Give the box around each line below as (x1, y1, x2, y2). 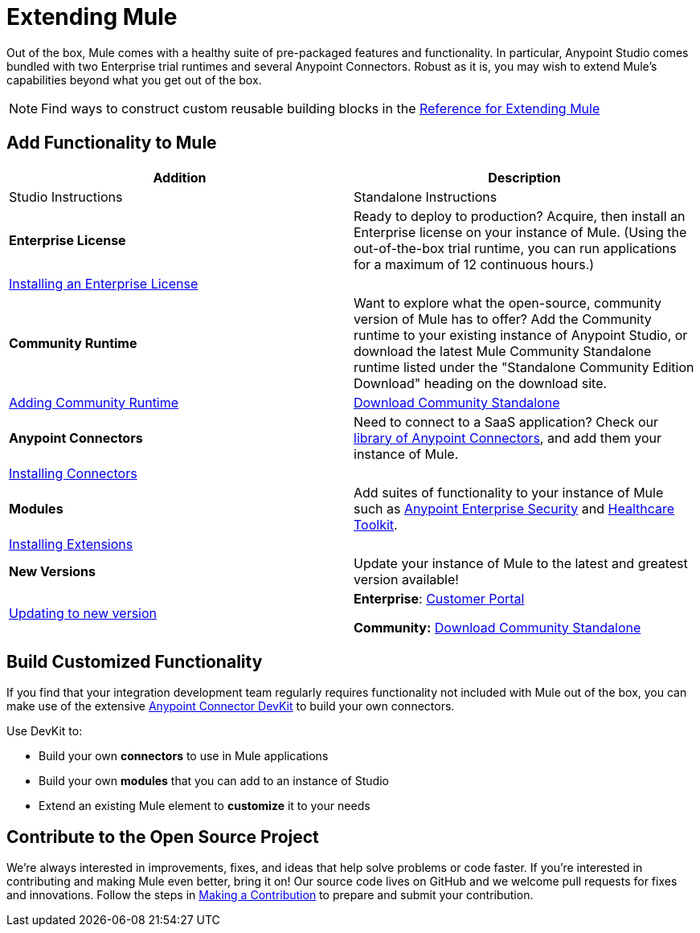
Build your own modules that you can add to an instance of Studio (39, 774, 389, 788)
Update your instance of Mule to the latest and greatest (354, 554, 688, 571)
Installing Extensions (9, 535, 133, 552)
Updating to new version (9, 604, 158, 621)
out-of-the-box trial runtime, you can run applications (354, 239, 677, 256)
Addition (153, 169, 207, 186)
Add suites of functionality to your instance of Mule (354, 484, 664, 501)
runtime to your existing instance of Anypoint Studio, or (354, 326, 688, 343)
